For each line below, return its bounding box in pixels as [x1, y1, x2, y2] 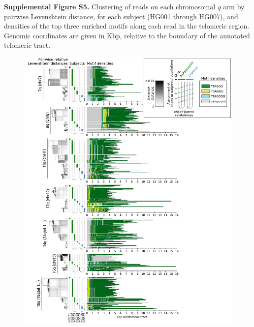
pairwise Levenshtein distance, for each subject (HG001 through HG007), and [4, 11, 238, 21]
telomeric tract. [4, 40, 51, 50]
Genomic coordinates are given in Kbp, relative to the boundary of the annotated [4, 30, 250, 40]
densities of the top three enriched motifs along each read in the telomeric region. [4, 21, 250, 31]
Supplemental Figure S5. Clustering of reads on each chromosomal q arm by [4, 1, 245, 11]
